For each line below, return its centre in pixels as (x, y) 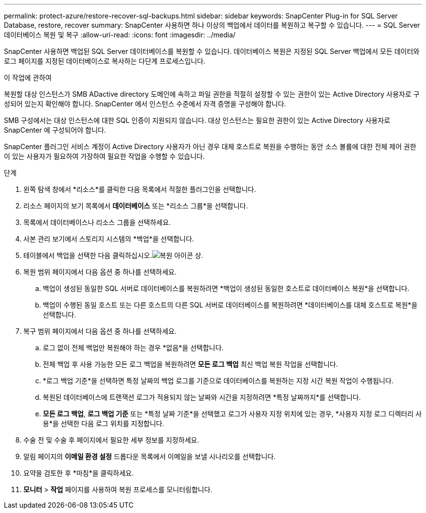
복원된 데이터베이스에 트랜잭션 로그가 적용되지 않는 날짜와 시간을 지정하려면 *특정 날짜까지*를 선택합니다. (202, 397)
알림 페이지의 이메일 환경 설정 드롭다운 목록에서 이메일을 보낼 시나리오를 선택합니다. (150, 456)
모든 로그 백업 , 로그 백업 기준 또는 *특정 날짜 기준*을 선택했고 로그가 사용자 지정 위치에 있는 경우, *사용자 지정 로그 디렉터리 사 (232, 414)
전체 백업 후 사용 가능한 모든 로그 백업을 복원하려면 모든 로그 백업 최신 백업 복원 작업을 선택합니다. (190, 364)
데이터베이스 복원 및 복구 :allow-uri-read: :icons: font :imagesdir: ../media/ (120, 35)
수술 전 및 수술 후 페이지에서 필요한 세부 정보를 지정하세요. (111, 440)
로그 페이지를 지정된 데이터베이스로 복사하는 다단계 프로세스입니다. (105, 61)
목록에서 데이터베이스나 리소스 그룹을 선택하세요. (97, 222)
